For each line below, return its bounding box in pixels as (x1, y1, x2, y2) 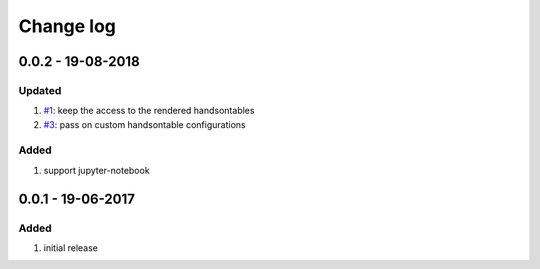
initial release (43, 242, 99, 254)
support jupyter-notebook (43, 164, 150, 176)
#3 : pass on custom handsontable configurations (43, 118, 246, 130)
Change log (18, 15, 117, 37)
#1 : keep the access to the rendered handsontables (43, 105, 255, 117)
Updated (18, 83, 62, 97)
